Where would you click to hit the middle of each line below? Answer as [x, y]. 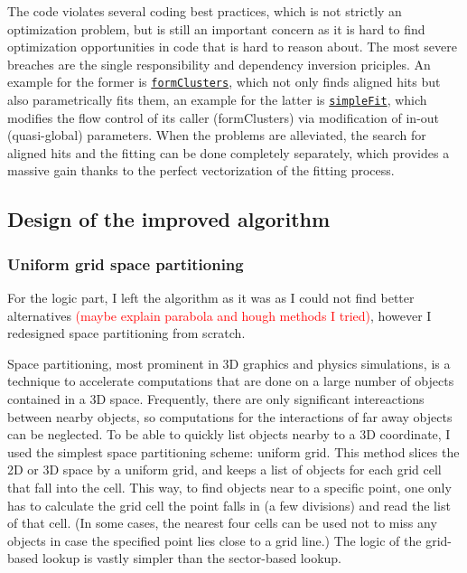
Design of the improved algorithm [169, 219]
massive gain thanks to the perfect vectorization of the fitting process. [201, 170]
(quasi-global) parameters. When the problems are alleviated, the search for [217, 135]
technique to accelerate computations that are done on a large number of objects [231, 381]
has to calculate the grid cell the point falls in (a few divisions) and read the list [229, 505]
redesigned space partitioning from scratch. [126, 333]
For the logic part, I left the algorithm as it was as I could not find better [211, 298]
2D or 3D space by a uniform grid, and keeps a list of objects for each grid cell [224, 470]
